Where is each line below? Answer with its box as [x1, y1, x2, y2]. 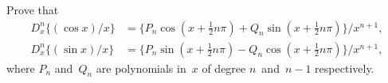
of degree [202, 59, 246, 76]
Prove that [6, 2, 59, 17]
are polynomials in [96, 59, 186, 76]
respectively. [315, 59, 374, 76]
